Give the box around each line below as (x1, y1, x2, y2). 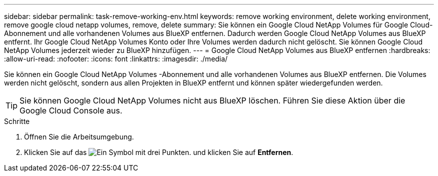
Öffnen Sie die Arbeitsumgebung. (24, 132, 134, 141)
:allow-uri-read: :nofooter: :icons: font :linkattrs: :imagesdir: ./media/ (4, 54, 228, 63)
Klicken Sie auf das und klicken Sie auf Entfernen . (24, 148, 293, 156)
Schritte (4, 117, 30, 125)
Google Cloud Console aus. (19, 105, 122, 115)
